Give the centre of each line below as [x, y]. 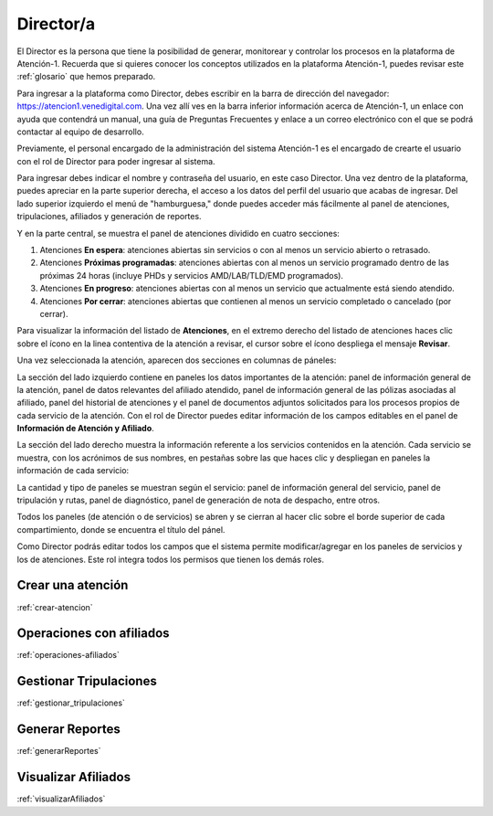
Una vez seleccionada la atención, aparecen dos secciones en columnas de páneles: [177, 360]
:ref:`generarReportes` [59, 751]
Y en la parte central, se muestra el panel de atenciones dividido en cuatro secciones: [178, 233]
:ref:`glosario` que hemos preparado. [86, 77]
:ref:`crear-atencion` [55, 607]
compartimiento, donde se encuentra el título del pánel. [121, 529]
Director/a [56, 24]
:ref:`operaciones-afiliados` [68, 655]
